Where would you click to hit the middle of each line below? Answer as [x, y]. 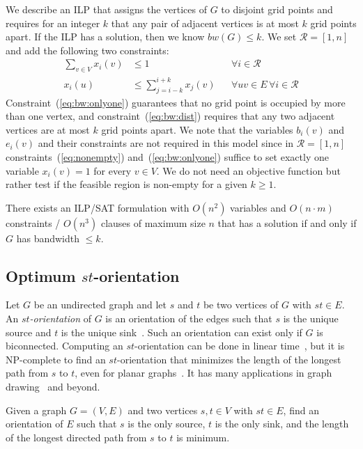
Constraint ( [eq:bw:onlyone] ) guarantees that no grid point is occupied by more [176, 102]
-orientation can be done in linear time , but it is [240, 346]
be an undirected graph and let [100, 305]
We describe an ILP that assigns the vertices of [106, 9]
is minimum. [203, 437]
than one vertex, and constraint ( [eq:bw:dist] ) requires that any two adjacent [170, 116]
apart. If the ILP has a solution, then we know [105, 37]
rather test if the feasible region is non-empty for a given [126, 184]
